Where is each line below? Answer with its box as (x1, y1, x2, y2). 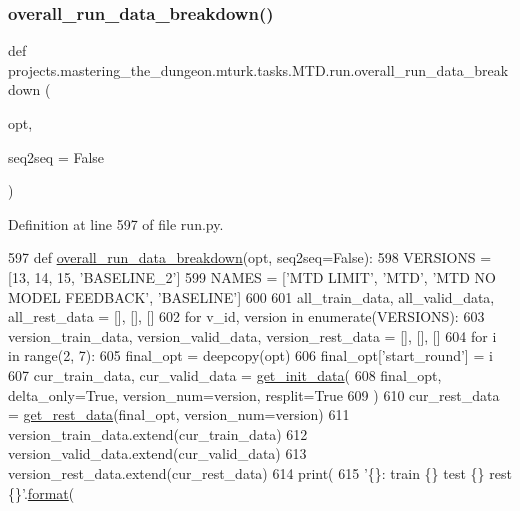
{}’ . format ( (8, 482, 75, 503)
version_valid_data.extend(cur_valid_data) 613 (8, 443, 307, 464)
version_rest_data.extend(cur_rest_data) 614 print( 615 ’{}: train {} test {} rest (8, 462, 512, 483)
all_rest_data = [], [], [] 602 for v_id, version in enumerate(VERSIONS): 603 (8, 306, 485, 327)
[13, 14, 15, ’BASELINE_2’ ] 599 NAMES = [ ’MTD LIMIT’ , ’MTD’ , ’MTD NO (8, 266, 496, 287)
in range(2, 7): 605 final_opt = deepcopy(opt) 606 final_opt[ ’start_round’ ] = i (8, 345, 493, 366)
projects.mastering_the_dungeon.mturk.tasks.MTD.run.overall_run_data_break (8, 59, 509, 80)
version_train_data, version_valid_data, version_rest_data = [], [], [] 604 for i (8, 325, 497, 346)
